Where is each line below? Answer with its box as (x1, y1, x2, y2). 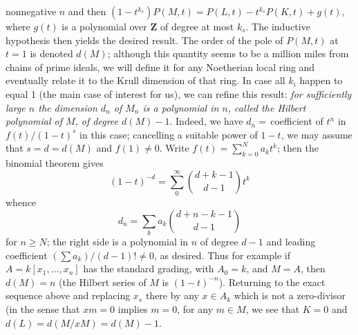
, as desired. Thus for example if (153, 247, 291, 262)
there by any (145, 288, 199, 303)
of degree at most (160, 19, 234, 33)
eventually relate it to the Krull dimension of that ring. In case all (6, 73, 285, 88)
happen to (299, 73, 343, 88)
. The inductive (245, 19, 310, 33)
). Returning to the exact (218, 274, 326, 289)
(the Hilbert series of (59, 274, 147, 289)
